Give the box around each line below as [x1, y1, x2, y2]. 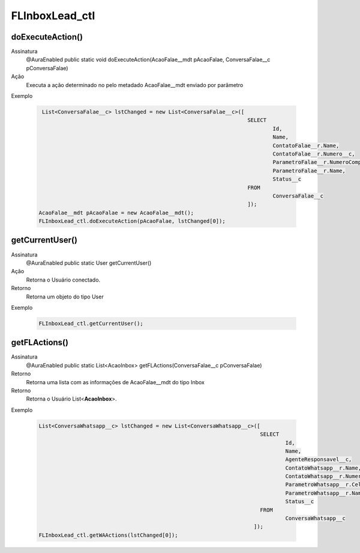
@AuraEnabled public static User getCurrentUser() [26, 259, 152, 267]
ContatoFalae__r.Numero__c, [272, 150, 355, 157]
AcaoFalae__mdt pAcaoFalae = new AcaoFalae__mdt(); [38, 209, 194, 216]
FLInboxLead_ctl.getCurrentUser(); [38, 320, 143, 327]
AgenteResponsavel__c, [285, 456, 352, 463]
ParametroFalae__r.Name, [272, 167, 346, 174]
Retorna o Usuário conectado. [26, 276, 101, 283]
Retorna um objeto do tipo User [26, 293, 104, 300]
